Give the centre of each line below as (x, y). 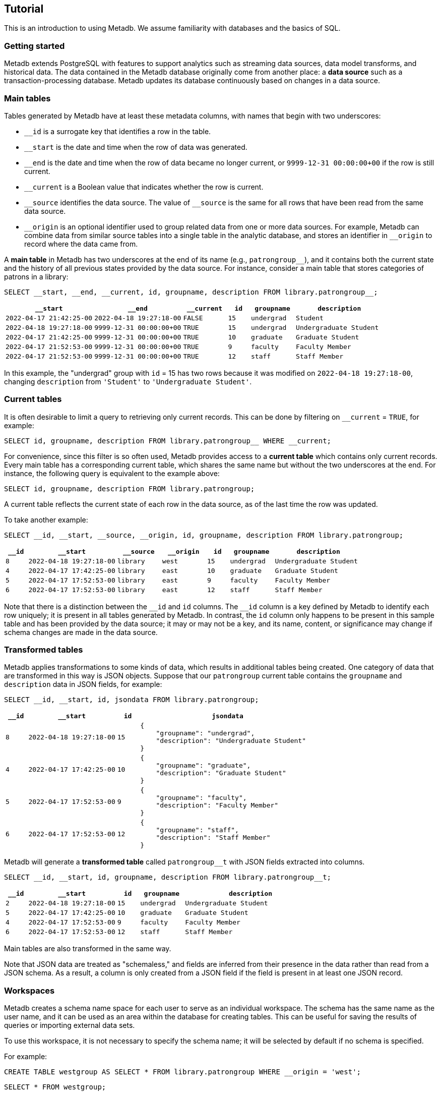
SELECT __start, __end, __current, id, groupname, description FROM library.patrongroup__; (191, 292)
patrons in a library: (36, 276)
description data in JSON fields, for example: (83, 684)
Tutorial (24, 9)
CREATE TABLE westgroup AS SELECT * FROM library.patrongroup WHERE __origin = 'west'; (183, 1072)
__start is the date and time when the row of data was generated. (136, 147)
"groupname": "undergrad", (205, 733)
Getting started (35, 46)
